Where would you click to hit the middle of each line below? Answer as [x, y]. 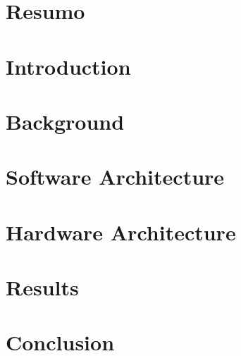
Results [42, 287]
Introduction [68, 66]
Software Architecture [115, 177]
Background [65, 121]
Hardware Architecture [121, 232]
